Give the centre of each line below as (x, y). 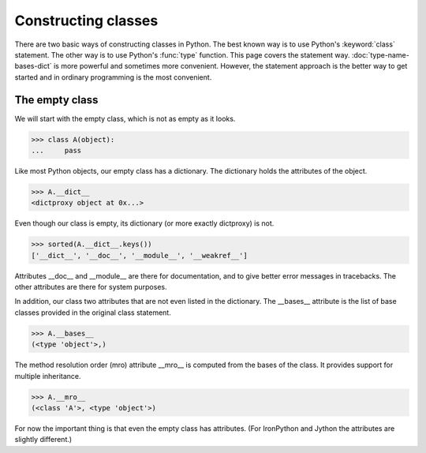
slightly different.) (43, 440)
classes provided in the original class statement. (93, 313)
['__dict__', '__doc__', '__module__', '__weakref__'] (139, 255)
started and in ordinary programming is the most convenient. (113, 77)
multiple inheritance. (48, 376)
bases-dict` (34, 66)
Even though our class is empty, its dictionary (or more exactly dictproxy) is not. (144, 223)
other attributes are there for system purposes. (91, 287)
